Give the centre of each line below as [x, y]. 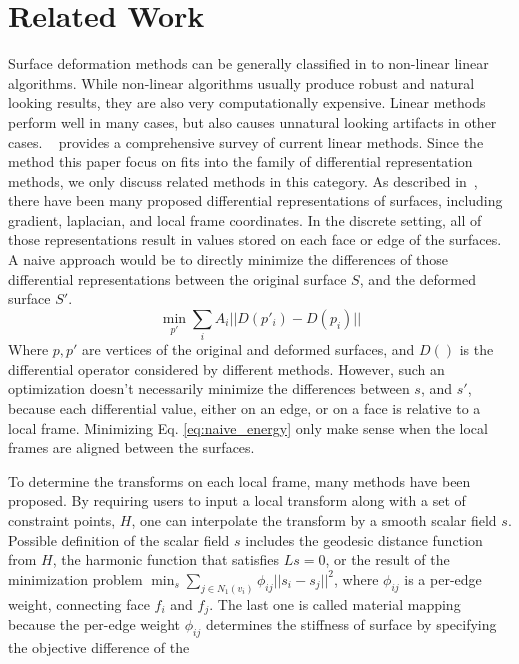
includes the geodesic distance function [364, 539]
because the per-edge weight [94, 624]
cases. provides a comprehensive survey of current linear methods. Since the [246, 141]
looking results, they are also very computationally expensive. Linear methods [247, 102]
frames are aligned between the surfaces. [131, 447]
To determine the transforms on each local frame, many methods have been [239, 480]
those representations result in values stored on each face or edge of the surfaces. [255, 239]
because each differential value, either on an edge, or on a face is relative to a [244, 407]
